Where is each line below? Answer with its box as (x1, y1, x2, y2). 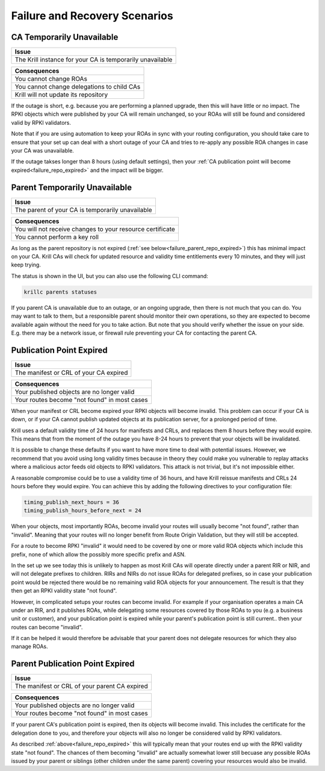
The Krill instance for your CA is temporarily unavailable (14, 55, 173, 64)
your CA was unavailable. (11, 147, 75, 154)
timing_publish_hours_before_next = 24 (23, 507, 141, 514)
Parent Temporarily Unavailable (11, 182, 132, 192)
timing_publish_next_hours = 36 (23, 499, 120, 506)
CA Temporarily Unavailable (11, 32, 119, 42)
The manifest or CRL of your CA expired (14, 368, 128, 377)
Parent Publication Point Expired (11, 659, 135, 669)
